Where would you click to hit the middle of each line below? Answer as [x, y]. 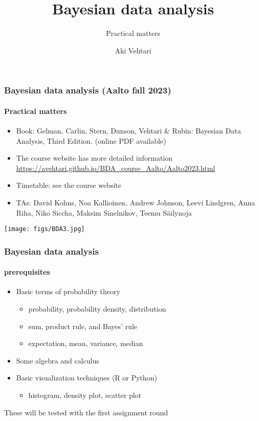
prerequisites [27, 272]
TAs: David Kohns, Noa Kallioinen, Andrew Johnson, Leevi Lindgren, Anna [136, 202]
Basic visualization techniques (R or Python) [87, 378]
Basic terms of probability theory [68, 291]
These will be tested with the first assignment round [86, 412]
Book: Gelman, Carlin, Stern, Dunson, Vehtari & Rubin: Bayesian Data [128, 131]
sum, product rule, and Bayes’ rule [83, 326]
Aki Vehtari [133, 50]
